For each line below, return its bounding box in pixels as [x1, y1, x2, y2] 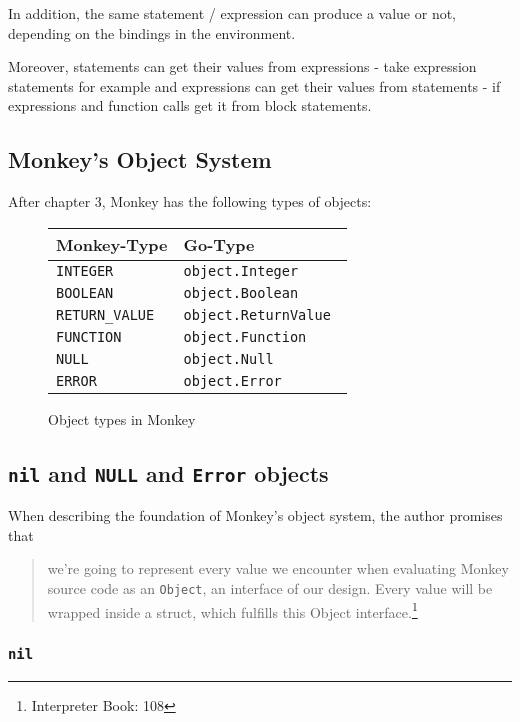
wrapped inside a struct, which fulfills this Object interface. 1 [47, 598, 418, 622]
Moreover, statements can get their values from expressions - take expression [8, 56, 477, 77]
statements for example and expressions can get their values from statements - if [8, 75, 501, 96]
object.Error [183, 372, 282, 389]
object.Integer [183, 262, 299, 279]
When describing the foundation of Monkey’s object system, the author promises [8, 505, 503, 526]
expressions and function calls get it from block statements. [8, 95, 372, 116]
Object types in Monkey [48, 408, 196, 429]
